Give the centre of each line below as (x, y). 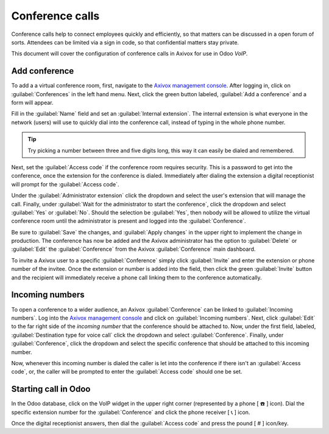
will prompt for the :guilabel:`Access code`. (65, 184)
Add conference (43, 71)
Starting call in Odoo (51, 389)
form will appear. (33, 103)
